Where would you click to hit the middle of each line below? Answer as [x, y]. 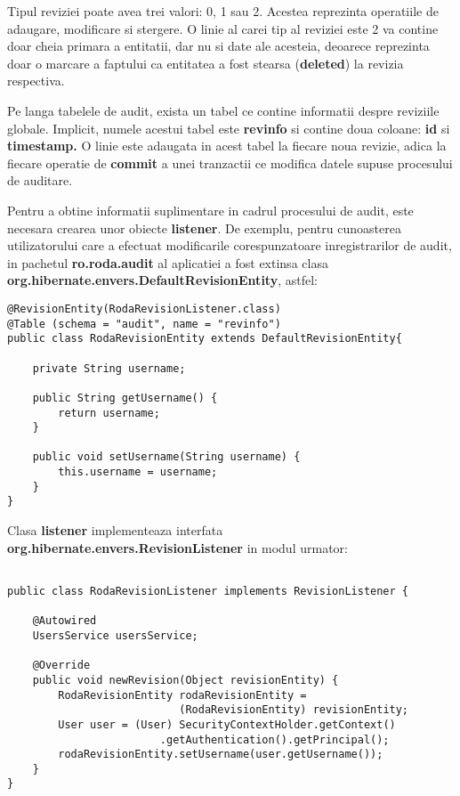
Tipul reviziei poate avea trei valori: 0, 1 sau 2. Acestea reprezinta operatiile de [223, 11]
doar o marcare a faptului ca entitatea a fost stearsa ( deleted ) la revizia [206, 63]
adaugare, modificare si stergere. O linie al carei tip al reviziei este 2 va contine [223, 28]
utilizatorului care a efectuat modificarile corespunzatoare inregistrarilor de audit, [230, 245]
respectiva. [36, 81]
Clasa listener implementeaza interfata [115, 530]
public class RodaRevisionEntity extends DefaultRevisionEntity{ [205, 339]
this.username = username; [138, 472]
